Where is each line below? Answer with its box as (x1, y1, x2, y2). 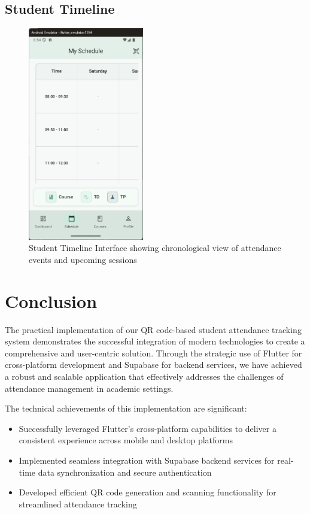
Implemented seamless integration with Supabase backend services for (19, 453, 275, 466)
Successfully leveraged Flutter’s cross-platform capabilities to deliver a (19, 422, 276, 434)
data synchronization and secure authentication (38, 465, 212, 478)
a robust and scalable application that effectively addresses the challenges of (5, 370, 284, 382)
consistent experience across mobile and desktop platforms (19, 434, 233, 446)
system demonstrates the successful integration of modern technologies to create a (5, 335, 305, 347)
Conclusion (5, 288, 98, 313)
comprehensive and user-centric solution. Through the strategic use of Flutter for (5, 346, 302, 359)
